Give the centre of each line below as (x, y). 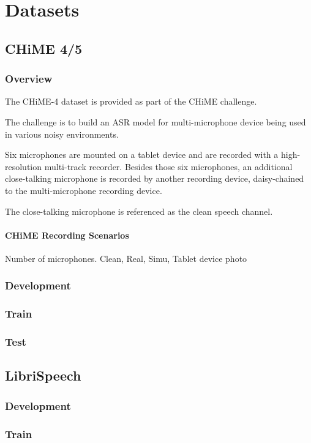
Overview (29, 79)
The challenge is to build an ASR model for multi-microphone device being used (155, 121)
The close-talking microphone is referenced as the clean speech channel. (139, 211)
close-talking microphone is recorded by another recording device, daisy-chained (155, 178)
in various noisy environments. (62, 134)
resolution (24, 166)
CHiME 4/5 (44, 48)
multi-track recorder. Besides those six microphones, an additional (168, 166)
